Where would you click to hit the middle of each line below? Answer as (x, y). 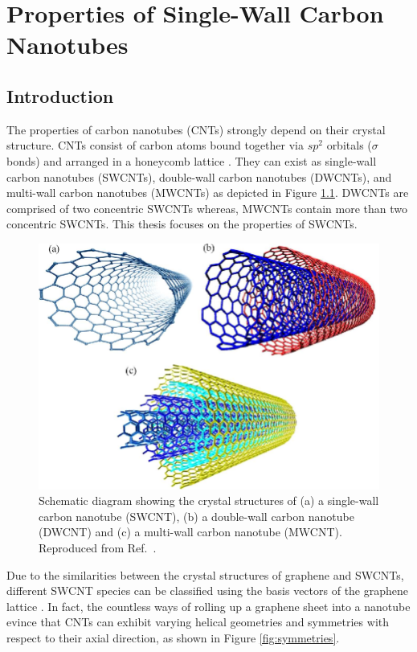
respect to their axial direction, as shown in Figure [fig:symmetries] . (173, 638)
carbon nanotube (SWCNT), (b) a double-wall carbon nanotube (196, 516)
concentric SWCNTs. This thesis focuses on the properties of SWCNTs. (182, 224)
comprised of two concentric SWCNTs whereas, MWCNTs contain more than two (207, 208)
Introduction (60, 95)
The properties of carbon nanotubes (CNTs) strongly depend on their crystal (196, 129)
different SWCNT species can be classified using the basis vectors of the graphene (208, 590)
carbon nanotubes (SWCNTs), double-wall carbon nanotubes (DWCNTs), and (199, 176)
